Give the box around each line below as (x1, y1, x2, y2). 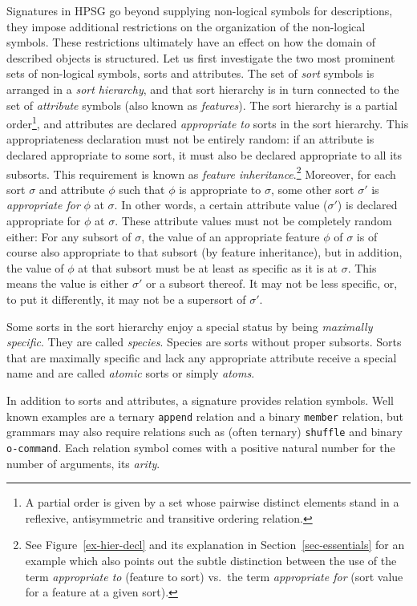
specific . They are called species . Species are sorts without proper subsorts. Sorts (6, 333, 402, 350)
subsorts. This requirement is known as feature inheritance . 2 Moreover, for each (6, 163, 396, 182)
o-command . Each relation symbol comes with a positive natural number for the (6, 438, 395, 455)
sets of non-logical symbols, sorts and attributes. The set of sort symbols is (6, 65, 374, 82)
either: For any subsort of (6, 228, 132, 244)
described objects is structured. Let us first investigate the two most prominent (6, 49, 395, 66)
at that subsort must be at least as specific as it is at (78, 259, 338, 276)
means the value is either (6, 275, 129, 292)
